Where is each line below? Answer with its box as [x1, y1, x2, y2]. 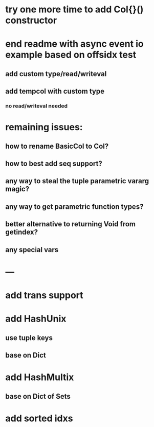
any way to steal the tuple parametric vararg [5, 176, 149, 186]
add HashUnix [5, 313, 67, 325]
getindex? [5, 228, 38, 237]
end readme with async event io [5, 38, 144, 50]
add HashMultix [5, 371, 74, 383]
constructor [5, 14, 57, 26]
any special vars [5, 245, 59, 254]
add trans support [5, 289, 83, 301]
